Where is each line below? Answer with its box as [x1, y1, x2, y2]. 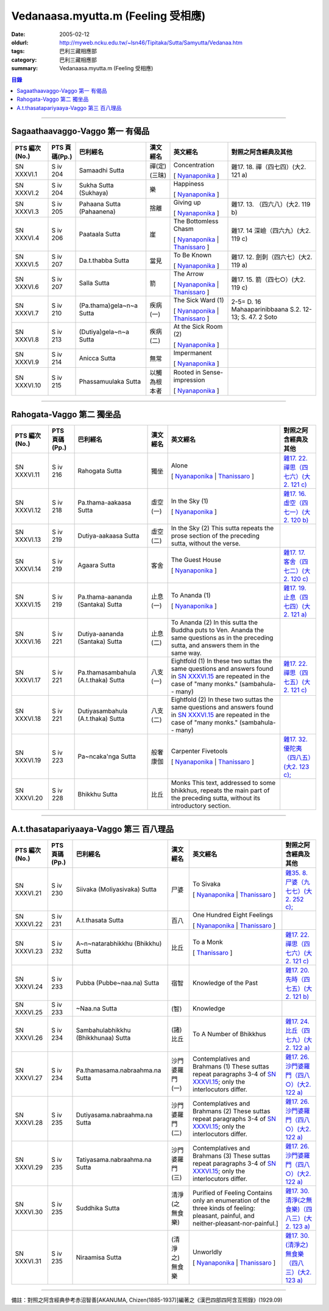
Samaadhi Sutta [79, 166, 124, 174]
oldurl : [11, 38, 29, 46]
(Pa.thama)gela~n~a [79, 301, 138, 310]
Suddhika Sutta [76, 1203, 120, 1212]
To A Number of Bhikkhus [193, 1029, 266, 1038]
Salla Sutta [79, 279, 110, 287]
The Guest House [171, 556, 222, 564]
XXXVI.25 [15, 1008, 43, 1017]
